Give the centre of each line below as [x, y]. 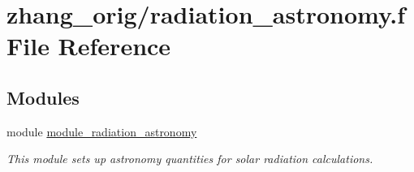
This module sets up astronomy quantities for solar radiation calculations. [190, 159]
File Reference [89, 46]
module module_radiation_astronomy [102, 131]
